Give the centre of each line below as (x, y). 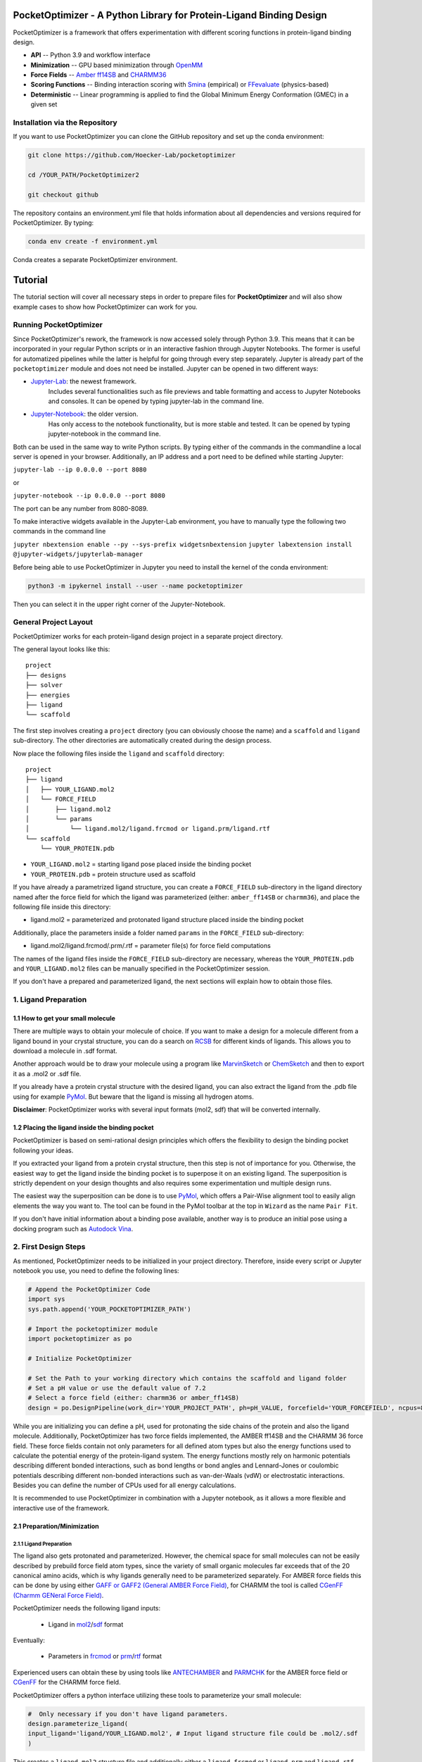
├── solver (44, 685)
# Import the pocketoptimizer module (93, 1329)
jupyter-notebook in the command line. (104, 434)
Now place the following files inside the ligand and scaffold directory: (119, 753)
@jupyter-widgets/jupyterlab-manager (78, 554)
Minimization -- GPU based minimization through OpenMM (117, 65)
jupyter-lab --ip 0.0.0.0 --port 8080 (80, 470)
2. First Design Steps (49, 1247)
